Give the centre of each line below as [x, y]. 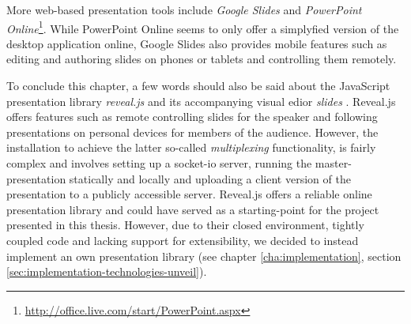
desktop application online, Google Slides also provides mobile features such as [197, 43]
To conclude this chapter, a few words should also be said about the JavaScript [198, 86]
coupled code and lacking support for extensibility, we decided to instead [183, 240]
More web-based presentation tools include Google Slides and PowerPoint [184, 9]
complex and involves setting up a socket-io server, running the [159, 163]
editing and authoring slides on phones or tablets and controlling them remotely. [202, 59]
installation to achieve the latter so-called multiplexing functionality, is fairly [191, 147]
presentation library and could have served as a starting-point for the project [193, 209]
